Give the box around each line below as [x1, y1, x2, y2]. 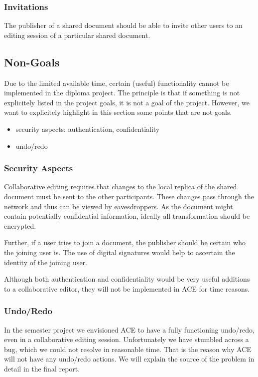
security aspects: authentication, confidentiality [15, 123, 160, 134]
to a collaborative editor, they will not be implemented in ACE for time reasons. [4, 283, 250, 294]
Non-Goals [4, 54, 60, 69]
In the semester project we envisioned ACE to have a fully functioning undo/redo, [4, 324, 255, 335]
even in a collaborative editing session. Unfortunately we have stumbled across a [4, 334, 249, 345]
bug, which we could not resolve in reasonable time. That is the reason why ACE [4, 344, 252, 354]
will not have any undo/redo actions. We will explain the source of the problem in [4, 354, 255, 364]
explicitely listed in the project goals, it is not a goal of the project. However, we [4, 97, 250, 107]
